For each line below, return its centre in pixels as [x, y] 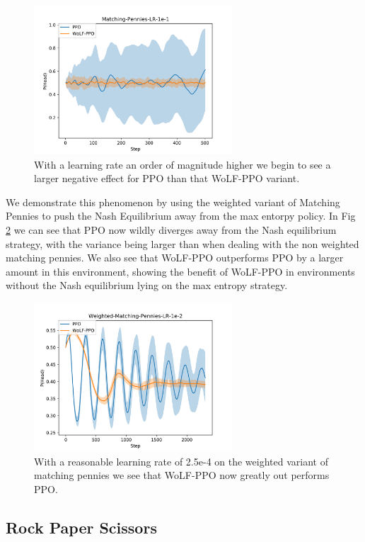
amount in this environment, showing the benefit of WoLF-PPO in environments [180, 271]
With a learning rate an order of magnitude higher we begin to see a [182, 164]
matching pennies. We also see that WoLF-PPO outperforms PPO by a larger [175, 258]
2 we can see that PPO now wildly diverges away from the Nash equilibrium [171, 229]
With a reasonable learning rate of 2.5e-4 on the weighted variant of [181, 461]
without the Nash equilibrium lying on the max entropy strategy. [147, 285]
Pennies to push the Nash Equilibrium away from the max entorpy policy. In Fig [181, 216]
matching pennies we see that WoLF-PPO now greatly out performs [182, 475]
